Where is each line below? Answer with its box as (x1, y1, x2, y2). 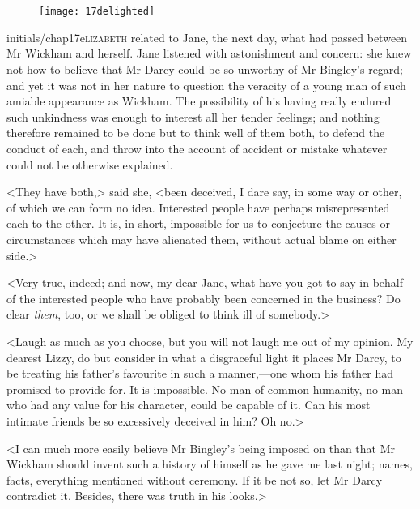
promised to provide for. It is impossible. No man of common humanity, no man (6, 380, 404, 397)
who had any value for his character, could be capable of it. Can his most (6, 396, 371, 413)
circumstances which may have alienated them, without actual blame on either (6, 230, 397, 247)
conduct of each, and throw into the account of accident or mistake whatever (6, 140, 388, 156)
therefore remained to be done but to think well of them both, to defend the (6, 124, 385, 141)
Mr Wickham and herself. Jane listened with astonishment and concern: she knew (6, 45, 412, 62)
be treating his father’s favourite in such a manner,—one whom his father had (6, 365, 394, 382)
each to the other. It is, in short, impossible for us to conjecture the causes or (6, 215, 390, 232)
